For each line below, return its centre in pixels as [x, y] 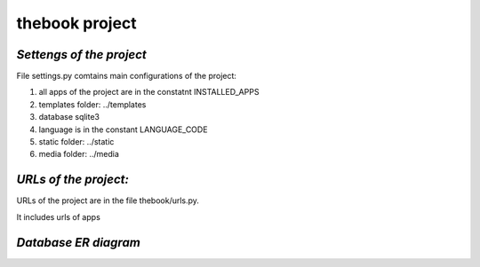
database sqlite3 [69, 117]
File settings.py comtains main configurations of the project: [127, 76]
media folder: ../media [79, 154]
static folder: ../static [76, 142]
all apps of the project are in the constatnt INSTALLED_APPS [149, 92]
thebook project [76, 23]
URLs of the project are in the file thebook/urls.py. [108, 200]
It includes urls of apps [59, 216]
